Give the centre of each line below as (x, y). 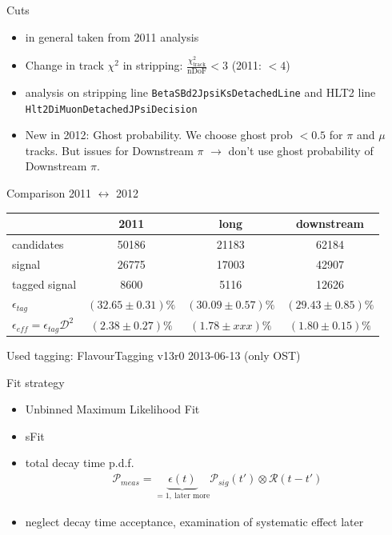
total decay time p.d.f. (80, 463)
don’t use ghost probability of (301, 150)
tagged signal (44, 283)
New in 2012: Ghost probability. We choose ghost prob (159, 135)
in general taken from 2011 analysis (112, 36)
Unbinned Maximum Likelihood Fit (112, 409)
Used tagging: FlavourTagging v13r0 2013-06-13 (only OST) (154, 355)
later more (192, 495)
